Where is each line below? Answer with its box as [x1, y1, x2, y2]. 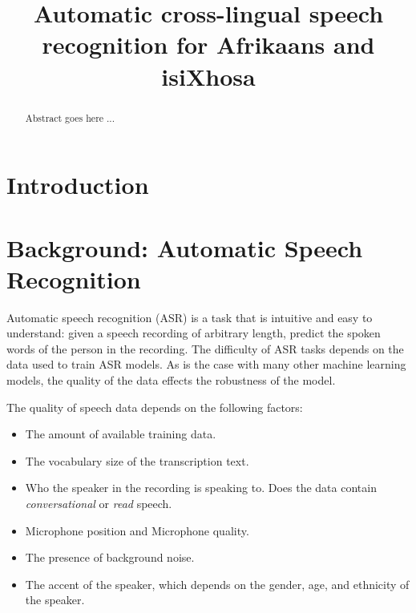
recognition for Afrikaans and [42, 28, 375, 61]
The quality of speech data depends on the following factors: [6, 398, 303, 415]
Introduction [6, 168, 149, 201]
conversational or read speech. [25, 495, 172, 512]
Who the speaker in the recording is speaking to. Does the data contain [25, 479, 377, 496]
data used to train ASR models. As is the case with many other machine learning [6, 356, 406, 373]
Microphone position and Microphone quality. [25, 522, 249, 538]
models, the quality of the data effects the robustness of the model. [6, 372, 336, 389]
